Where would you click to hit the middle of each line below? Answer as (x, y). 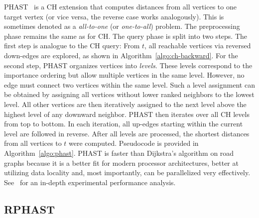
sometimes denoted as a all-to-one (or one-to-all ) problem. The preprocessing (122, 26)
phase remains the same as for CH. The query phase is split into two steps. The (126, 36)
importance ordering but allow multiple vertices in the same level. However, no (124, 75)
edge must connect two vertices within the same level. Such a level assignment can (129, 84)
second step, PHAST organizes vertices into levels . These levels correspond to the (128, 65)
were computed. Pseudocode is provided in (134, 143)
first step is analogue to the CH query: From (72, 46)
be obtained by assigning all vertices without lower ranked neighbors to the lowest (129, 94)
